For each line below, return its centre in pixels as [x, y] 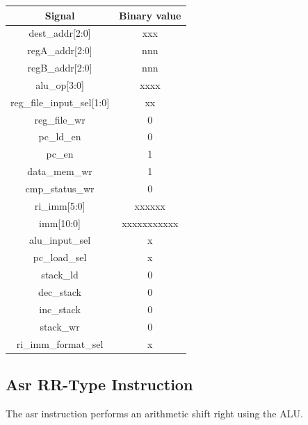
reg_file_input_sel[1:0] [60, 102]
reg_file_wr [60, 119]
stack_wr [60, 326]
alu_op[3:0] [60, 84]
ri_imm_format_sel [60, 343]
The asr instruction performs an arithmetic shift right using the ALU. [154, 413]
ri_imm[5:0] [60, 205]
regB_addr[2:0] [60, 68]
